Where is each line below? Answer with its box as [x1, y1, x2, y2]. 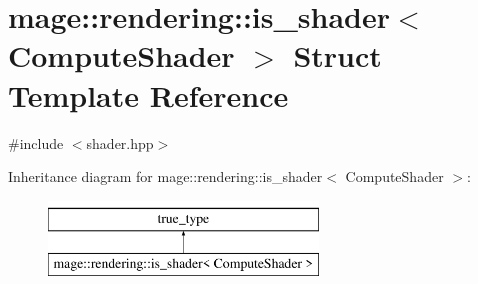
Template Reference [8, 74, 289, 115]
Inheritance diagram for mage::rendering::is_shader [8, 166, 323, 187]
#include [8, 132, 64, 153]
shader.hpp [86, 132, 154, 153]
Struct [293, 35, 382, 76]
